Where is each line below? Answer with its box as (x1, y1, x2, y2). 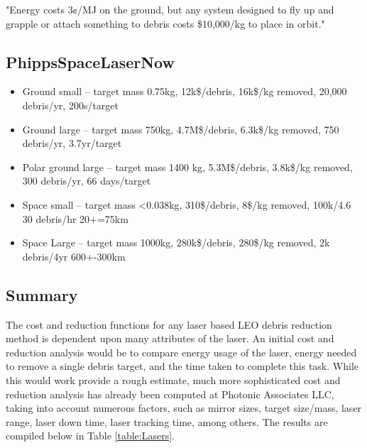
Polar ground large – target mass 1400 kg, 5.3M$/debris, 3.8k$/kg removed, (22, 159, 353, 174)
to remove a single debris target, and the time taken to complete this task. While (6, 359, 358, 373)
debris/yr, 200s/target (22, 97, 119, 112)
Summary (6, 283, 78, 305)
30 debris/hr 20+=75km (22, 211, 128, 226)
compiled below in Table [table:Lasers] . (6, 428, 175, 443)
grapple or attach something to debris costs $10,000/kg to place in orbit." (6, 16, 325, 31)
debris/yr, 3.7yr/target (22, 136, 122, 151)
